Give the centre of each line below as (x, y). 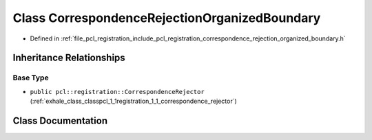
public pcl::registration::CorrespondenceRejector (117, 92)
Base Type (31, 78)
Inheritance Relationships (69, 58)
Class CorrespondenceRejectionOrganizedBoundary (167, 18)
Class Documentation (60, 120)
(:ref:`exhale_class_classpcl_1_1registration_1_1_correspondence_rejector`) (133, 101)
